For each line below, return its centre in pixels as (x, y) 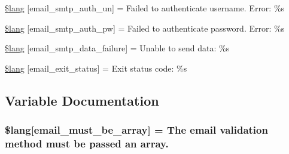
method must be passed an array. (87, 143)
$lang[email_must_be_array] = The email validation (136, 130)
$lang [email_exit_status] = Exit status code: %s (96, 68)
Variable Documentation (82, 100)
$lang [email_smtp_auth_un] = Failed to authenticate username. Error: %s (145, 8)
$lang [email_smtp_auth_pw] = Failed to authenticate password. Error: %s (145, 28)
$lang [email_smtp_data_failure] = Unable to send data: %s (117, 48)
